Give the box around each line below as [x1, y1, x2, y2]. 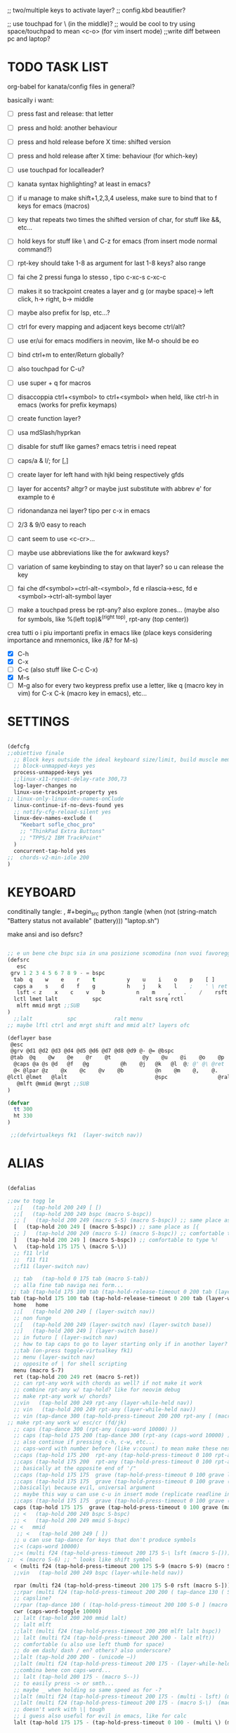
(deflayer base [7, 1034, 52, 1042]
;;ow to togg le [7, 1197, 55, 1204]
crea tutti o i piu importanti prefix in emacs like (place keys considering [7, 628, 212, 636]
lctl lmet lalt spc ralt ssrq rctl [13, 995, 184, 1003]
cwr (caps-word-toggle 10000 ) [13, 1608, 102, 1615]
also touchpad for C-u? [17, 365, 85, 373]
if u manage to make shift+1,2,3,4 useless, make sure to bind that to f [17, 194, 218, 202]
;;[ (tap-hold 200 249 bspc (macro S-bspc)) [13, 1210, 152, 1217]
